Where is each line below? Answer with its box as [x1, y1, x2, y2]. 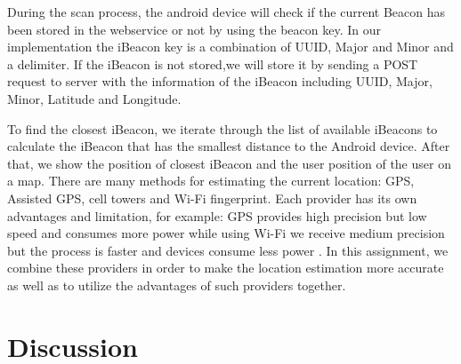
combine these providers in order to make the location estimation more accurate [7, 258, 444, 277]
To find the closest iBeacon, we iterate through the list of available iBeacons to [7, 119, 438, 138]
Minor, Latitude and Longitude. [7, 89, 182, 107]
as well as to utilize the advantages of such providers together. [7, 275, 346, 294]
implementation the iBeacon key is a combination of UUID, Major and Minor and [7, 37, 454, 56]
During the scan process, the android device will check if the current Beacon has [7, 3, 446, 20]
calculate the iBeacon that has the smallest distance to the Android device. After [7, 137, 450, 155]
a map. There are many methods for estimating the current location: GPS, [7, 171, 415, 190]
